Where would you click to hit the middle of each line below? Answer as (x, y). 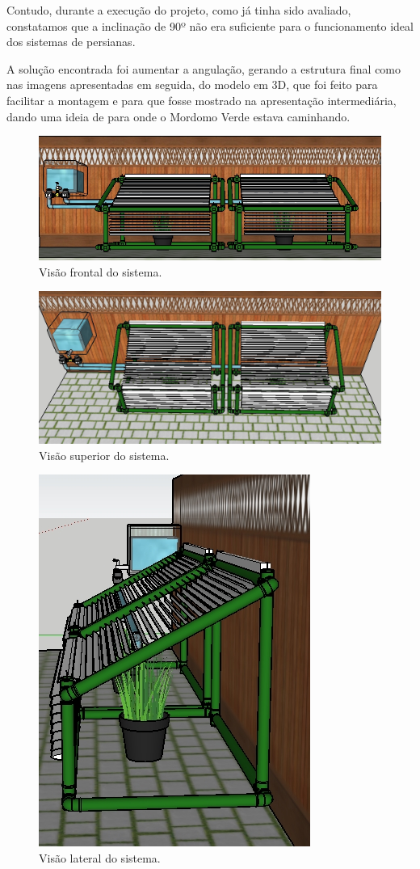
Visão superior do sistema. (104, 455)
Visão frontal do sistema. (101, 271)
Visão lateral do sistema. (100, 857)
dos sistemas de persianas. (71, 42)
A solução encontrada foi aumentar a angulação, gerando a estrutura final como (204, 68)
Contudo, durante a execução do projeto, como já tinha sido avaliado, (179, 10)
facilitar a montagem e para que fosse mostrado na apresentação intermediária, (202, 100)
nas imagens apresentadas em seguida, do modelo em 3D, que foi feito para (192, 84)
